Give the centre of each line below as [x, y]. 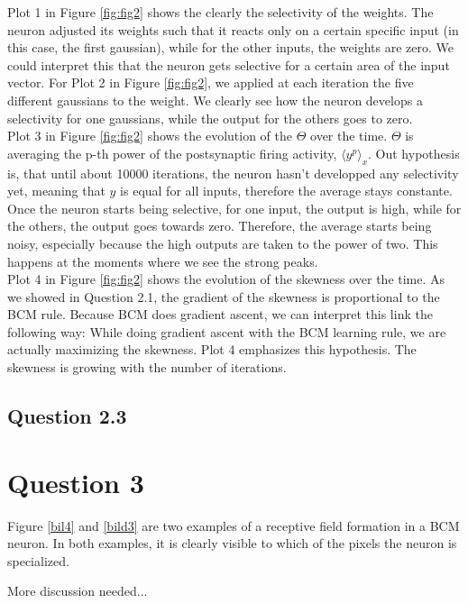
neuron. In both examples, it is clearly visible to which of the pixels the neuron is [232, 543]
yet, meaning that [56, 191]
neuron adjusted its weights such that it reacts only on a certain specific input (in [233, 29]
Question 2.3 [67, 416]
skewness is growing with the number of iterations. [147, 367]
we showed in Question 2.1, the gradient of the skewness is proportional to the [224, 296]
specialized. [38, 560]
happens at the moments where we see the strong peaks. [163, 261]
